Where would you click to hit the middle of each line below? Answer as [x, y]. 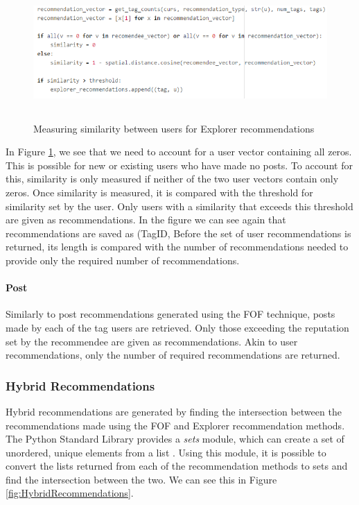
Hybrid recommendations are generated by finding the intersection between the [174, 411]
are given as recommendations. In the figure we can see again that [146, 220]
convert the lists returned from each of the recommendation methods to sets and [177, 466]
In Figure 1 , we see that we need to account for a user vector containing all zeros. [179, 152]
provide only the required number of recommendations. [123, 260]
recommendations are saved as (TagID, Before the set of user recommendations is [178, 233]
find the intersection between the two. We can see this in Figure [141, 479]
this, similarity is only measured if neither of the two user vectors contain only [172, 179]
